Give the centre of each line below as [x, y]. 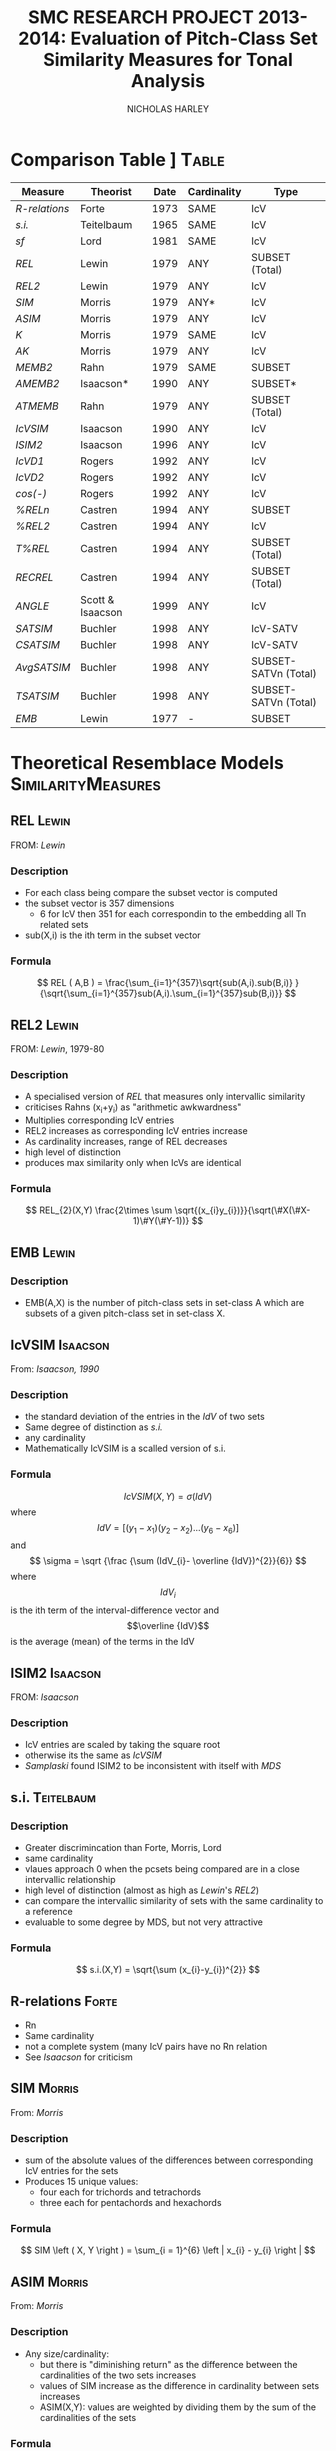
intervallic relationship [70, 1879]
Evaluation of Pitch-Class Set [193, 38]
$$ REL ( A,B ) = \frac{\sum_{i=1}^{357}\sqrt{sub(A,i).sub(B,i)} [164, 983]
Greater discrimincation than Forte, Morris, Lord [123, 1847]
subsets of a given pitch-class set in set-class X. [125, 1313]
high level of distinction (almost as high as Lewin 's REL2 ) [142, 1890]
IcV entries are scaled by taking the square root [122, 1745]
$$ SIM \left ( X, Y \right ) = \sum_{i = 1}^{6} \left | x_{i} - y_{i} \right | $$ [168, 2250]
